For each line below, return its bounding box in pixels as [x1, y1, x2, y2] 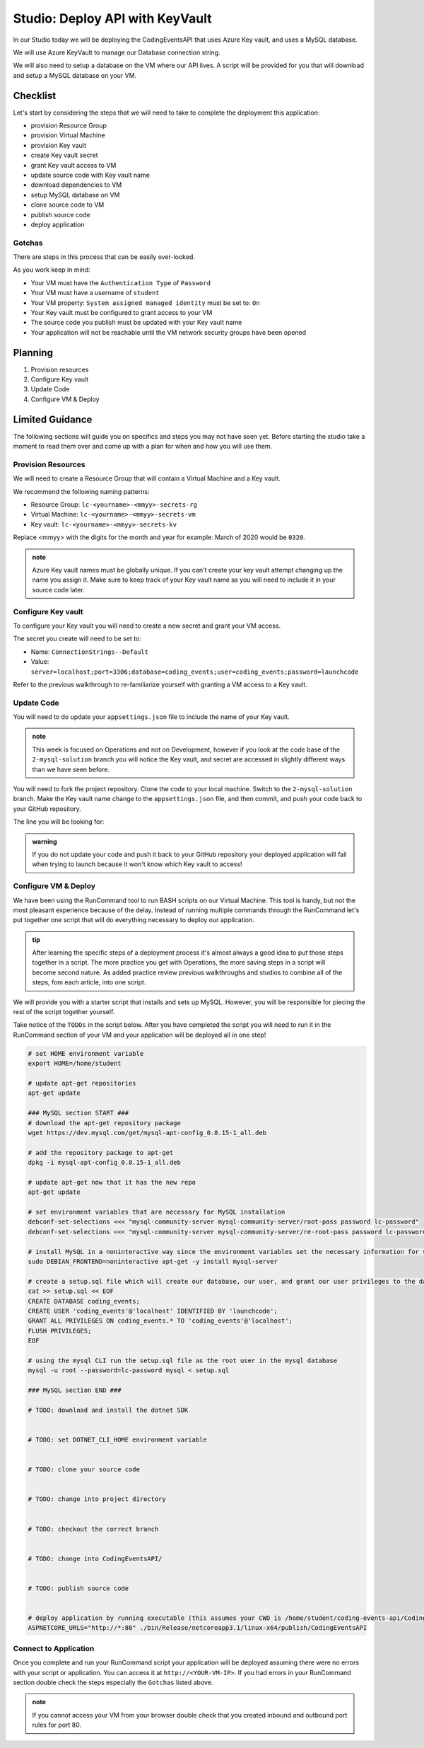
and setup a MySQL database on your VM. [13, 71, 137, 79]
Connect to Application [13, 1643, 95, 1653]
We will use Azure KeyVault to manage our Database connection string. [13, 48, 220, 57]
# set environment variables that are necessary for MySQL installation [28, 1208, 285, 1217]
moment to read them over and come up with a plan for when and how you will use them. [13, 442, 273, 451]
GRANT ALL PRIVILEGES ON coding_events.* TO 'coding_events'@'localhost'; [28, 1317, 293, 1325]
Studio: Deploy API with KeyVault [13, 11, 212, 26]
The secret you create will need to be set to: [13, 634, 141, 643]
